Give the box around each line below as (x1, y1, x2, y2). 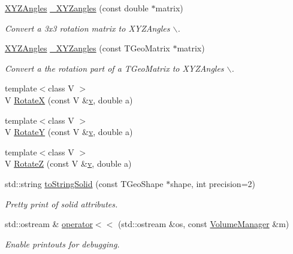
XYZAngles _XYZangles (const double (5, 2, 149, 14)
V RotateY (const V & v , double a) (5, 126, 133, 138)
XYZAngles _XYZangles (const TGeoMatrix (5, 42, 170, 54)
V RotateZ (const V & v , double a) (5, 157, 132, 170)
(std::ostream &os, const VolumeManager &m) (117, 218, 289, 230)
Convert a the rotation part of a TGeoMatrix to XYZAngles (5, 62, 224, 74)
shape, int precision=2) (170, 177, 255, 189)
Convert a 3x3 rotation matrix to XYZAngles (5, 22, 170, 34)
